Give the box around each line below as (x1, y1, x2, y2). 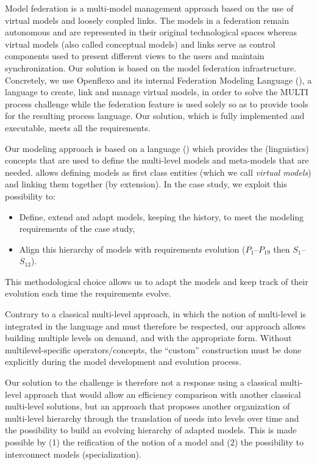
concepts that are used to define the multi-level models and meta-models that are (5, 154, 309, 167)
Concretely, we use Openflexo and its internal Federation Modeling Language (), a (5, 73, 312, 86)
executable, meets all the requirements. (5, 121, 151, 134)
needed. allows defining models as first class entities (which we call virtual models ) (5, 165, 312, 178)
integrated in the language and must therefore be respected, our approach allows (5, 319, 306, 332)
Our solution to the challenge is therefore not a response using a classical (5, 376, 277, 389)
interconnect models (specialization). (5, 447, 141, 460)
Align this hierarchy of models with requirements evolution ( (19, 242, 246, 255)
